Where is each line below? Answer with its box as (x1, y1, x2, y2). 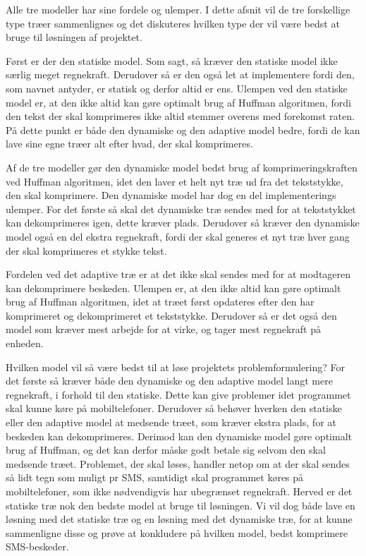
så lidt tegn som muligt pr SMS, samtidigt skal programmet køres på (6, 470, 304, 485)
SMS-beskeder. (6, 539, 69, 554)
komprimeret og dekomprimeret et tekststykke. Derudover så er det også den (6, 308, 337, 322)
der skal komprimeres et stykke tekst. (6, 243, 167, 258)
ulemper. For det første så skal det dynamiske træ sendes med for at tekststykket (6, 201, 356, 216)
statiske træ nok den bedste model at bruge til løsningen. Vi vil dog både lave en (6, 497, 355, 512)
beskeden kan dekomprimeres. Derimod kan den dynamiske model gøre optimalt (6, 428, 352, 443)
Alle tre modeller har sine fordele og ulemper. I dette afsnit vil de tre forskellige (6, 2, 350, 16)
